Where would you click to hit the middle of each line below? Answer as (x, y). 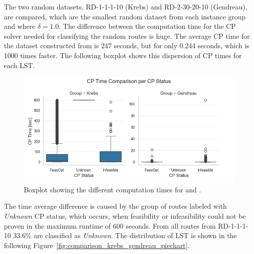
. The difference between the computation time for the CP (147, 26)
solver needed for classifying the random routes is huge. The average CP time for (127, 36)
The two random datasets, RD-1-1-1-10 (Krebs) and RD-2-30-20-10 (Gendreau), (126, 6)
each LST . (20, 65)
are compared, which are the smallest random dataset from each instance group (125, 16)
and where (20, 26)
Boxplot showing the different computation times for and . (113, 189)
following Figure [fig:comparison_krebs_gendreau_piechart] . (97, 245)
